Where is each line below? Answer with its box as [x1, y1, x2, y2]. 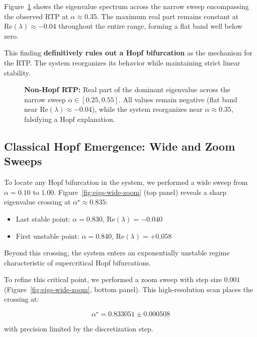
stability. [4, 67, 31, 78]
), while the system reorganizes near [92, 104, 203, 114]
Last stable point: [16, 213, 70, 224]
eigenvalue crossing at [4, 196, 71, 207]
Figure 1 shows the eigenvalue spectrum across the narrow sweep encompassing [4, 1, 249, 11]
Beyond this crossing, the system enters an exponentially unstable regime [4, 247, 230, 258]
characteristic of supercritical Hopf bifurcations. [4, 257, 151, 267]
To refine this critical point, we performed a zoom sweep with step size [4, 274, 222, 285]
